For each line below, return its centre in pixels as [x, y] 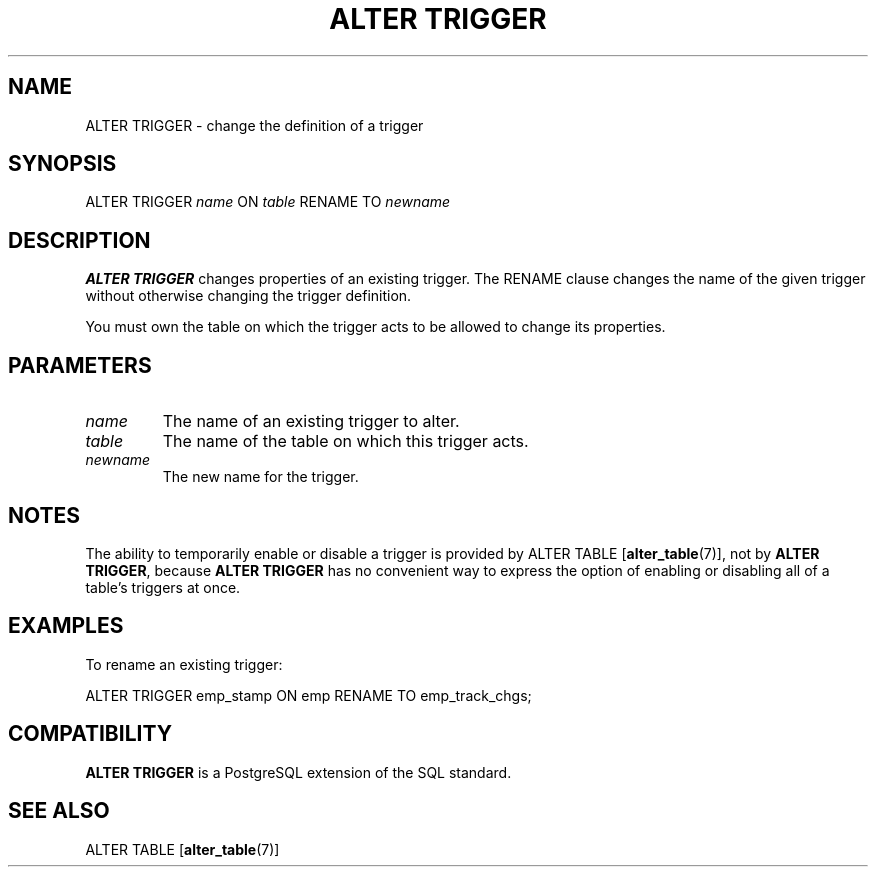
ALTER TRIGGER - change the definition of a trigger [254, 125]
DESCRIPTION [79, 240]
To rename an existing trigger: [184, 664]
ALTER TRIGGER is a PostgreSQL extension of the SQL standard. [298, 772]
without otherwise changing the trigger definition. [248, 296]
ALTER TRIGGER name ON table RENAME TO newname [268, 202]
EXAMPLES [66, 626]
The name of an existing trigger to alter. [311, 421]
